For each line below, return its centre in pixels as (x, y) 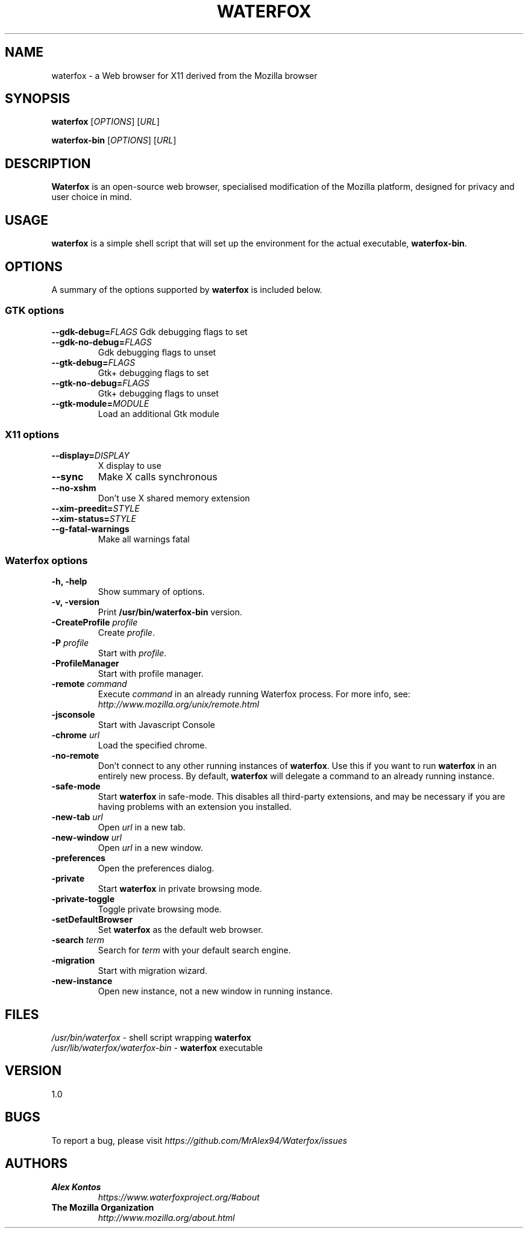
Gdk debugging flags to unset (157, 352)
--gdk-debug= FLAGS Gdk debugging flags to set (149, 331)
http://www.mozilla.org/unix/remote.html (178, 704)
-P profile (70, 643)
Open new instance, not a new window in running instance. (215, 991)
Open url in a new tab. (142, 827)
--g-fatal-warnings (90, 529)
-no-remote (75, 756)
